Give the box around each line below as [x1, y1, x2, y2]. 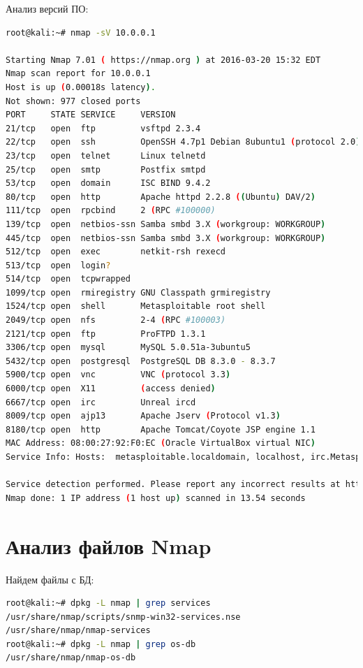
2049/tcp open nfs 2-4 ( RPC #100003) [6, 315, 226, 326]
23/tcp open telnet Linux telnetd [6, 150, 206, 161]
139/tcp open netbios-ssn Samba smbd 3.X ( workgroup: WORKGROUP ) [6, 219, 326, 229]
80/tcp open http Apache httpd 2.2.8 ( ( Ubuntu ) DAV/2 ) [6, 191, 316, 202]
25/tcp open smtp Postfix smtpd [6, 164, 206, 175]
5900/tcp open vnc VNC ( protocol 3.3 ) [6, 370, 231, 380]
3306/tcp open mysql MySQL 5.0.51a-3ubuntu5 [6, 342, 251, 353]
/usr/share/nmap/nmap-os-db [6, 653, 136, 663]
